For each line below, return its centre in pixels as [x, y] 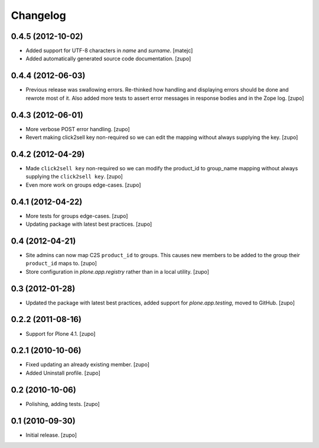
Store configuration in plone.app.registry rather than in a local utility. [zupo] [118, 271]
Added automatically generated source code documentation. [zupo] [108, 59]
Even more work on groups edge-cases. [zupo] [83, 185]
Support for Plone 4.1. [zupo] [61, 333]
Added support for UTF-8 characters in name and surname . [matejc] [109, 51]
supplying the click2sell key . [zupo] [74, 177]
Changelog [38, 15]
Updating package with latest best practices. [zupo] [89, 224]
